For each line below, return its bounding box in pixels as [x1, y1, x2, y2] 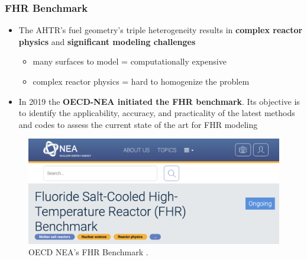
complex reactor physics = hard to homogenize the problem [33, 75, 250, 87]
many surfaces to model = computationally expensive [33, 55, 227, 68]
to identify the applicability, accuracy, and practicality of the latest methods [18, 107, 295, 119]
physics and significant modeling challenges [18, 35, 196, 47]
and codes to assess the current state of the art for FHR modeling [18, 118, 258, 130]
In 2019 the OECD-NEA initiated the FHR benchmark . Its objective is [18, 95, 300, 107]
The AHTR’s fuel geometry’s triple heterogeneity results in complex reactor [18, 24, 303, 36]
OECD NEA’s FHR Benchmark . [28, 246, 148, 258]
